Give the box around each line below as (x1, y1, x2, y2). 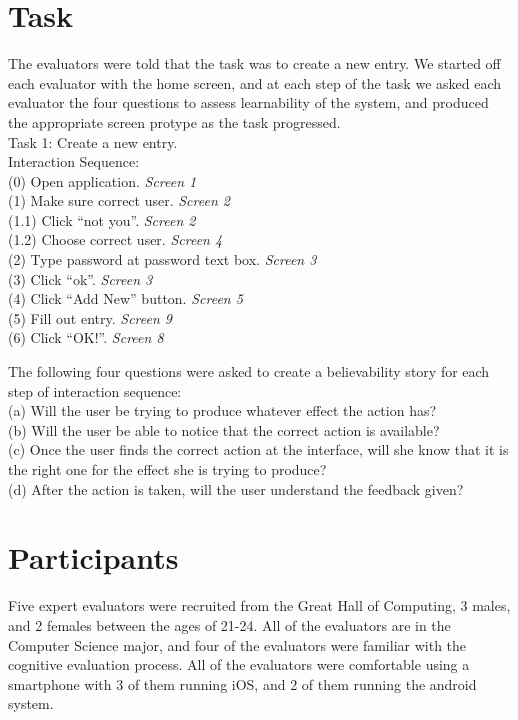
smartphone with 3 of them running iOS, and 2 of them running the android (8, 673, 477, 694)
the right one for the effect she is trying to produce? (8, 459, 327, 479)
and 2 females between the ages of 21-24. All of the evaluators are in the (8, 614, 451, 635)
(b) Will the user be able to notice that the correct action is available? (8, 419, 440, 440)
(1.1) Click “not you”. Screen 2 (8, 209, 196, 230)
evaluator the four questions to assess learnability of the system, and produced (8, 92, 489, 113)
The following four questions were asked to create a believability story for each (8, 361, 490, 382)
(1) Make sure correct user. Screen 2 (8, 190, 230, 211)
